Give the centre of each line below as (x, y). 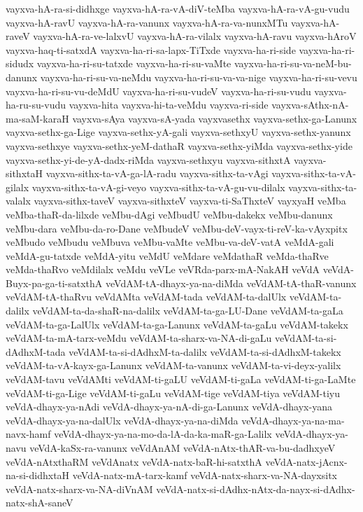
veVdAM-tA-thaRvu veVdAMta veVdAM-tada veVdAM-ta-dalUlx (146, 297)
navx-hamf (28, 434)
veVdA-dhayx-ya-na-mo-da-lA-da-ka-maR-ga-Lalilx (163, 434)
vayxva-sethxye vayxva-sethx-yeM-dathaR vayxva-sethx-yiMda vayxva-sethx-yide (179, 145)
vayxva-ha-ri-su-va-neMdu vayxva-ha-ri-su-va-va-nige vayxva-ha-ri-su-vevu (199, 77)
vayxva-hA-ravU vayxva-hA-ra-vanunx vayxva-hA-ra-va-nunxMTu (147, 22)
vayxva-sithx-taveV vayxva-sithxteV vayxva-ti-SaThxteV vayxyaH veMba (190, 201)
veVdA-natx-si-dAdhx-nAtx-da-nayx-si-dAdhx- (256, 489)
